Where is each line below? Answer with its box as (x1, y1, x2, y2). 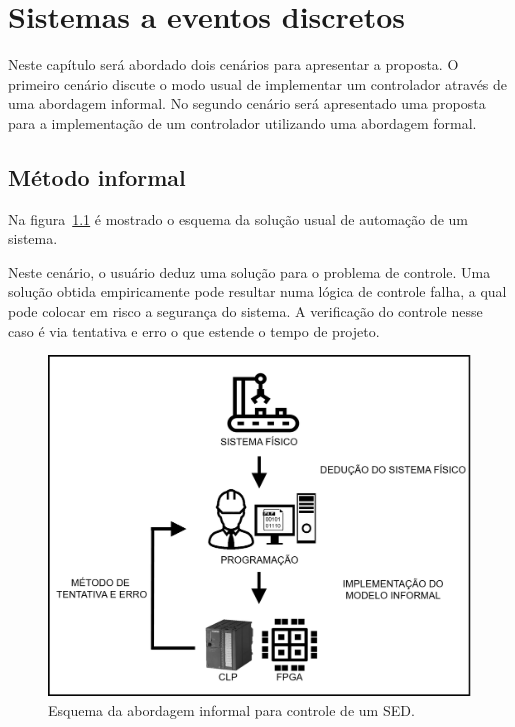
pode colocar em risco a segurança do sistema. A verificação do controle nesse (8, 301, 483, 322)
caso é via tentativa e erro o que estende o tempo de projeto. (8, 320, 380, 341)
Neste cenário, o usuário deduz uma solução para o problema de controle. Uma (8, 261, 491, 282)
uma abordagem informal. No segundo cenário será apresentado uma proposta (8, 93, 486, 114)
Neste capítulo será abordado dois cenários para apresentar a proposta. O (8, 54, 459, 75)
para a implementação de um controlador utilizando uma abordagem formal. (8, 112, 477, 133)
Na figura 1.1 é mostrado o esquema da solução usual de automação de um (8, 208, 469, 229)
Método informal (8, 161, 186, 192)
